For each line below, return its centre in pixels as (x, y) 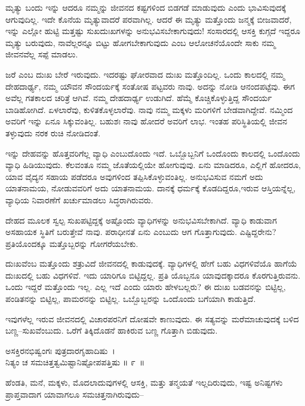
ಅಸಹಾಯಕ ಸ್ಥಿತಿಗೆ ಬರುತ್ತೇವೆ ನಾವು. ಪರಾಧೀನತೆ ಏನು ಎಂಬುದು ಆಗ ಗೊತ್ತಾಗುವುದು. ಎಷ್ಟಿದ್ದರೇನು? (141, 232)
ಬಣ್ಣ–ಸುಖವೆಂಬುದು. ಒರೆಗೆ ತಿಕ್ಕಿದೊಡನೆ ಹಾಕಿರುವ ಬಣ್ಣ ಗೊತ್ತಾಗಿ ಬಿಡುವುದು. (112, 330)
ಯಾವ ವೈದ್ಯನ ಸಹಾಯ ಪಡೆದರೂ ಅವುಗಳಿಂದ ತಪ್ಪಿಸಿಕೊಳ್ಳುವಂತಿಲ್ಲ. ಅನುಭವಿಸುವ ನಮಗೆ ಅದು (134, 176)
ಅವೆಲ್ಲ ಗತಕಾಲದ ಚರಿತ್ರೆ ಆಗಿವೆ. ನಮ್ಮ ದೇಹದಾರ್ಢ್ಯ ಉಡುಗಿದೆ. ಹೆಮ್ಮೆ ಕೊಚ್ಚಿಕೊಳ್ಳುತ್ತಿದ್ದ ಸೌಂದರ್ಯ (139, 98)
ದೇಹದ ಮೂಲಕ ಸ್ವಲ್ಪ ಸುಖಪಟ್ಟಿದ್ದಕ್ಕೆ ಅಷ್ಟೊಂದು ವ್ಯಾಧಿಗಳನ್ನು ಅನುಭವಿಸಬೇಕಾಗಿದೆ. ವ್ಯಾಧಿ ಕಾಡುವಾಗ (141, 220)
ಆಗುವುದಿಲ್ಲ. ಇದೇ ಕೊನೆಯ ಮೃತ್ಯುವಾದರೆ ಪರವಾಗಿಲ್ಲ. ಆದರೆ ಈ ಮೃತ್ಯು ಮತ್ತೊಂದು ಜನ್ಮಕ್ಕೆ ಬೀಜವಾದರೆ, (149, 19)
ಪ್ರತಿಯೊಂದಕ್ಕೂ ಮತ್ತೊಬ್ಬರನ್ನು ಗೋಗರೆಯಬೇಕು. (72, 243)
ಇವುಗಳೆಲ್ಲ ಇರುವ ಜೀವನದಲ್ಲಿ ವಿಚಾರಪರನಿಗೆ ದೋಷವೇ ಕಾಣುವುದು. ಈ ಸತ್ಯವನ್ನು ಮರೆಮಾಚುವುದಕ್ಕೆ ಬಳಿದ (152, 318)
